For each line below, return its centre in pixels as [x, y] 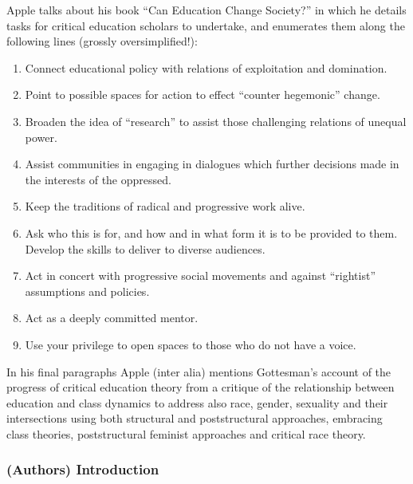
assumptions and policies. [87, 291]
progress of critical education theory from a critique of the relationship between [201, 387]
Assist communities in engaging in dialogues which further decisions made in [212, 164]
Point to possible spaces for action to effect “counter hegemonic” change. [203, 94]
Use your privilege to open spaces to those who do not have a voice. [191, 344]
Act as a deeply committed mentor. [112, 318]
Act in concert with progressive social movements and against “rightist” [201, 275]
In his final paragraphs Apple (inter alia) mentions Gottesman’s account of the [199, 371]
